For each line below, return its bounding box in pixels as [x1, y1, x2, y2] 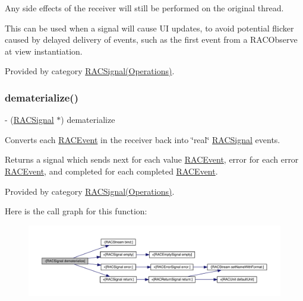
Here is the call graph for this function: [5, 205, 147, 217]
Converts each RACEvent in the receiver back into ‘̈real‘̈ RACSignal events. [5, 133, 280, 145]
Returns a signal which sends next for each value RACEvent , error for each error [5, 153, 299, 166]
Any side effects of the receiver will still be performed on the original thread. [5, 2, 284, 14]
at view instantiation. [5, 45, 83, 57]
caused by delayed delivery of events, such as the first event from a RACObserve [5, 33, 298, 46]
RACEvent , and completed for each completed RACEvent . [5, 164, 218, 177]
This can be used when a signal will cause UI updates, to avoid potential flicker [5, 21, 294, 34]
